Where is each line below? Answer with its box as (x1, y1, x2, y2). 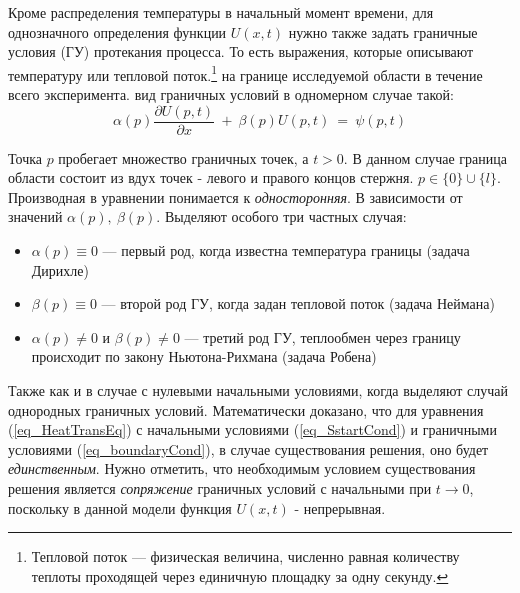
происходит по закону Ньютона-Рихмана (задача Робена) (31, 346, 377, 367)
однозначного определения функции (8, 21, 227, 42)
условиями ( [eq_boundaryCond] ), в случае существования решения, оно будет (8, 438, 489, 459)
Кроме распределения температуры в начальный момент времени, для (8, 2, 434, 22)
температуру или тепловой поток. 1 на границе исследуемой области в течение (8, 61, 483, 85)
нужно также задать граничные (288, 21, 478, 42)
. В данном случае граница (343, 147, 507, 168)
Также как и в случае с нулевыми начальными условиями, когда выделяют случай (8, 380, 508, 401)
